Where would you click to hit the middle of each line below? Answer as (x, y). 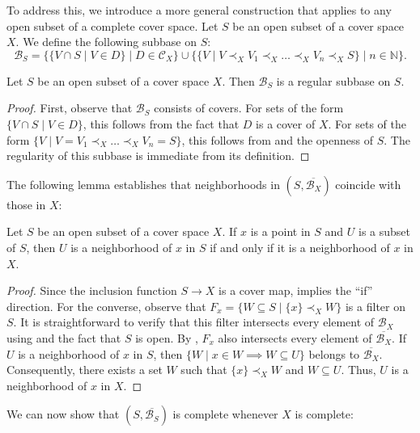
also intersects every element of (295, 337)
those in (26, 204)
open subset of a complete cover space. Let (112, 25)
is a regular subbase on (333, 80)
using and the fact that (64, 337)
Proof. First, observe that (70, 108)
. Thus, (358, 370)
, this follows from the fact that (161, 123)
